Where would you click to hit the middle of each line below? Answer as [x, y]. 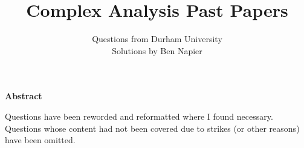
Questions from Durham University [157, 39]
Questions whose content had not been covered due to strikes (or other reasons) [152, 128]
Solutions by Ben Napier [157, 50]
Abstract [24, 96]
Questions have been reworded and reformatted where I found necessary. [139, 116]
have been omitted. [40, 140]
